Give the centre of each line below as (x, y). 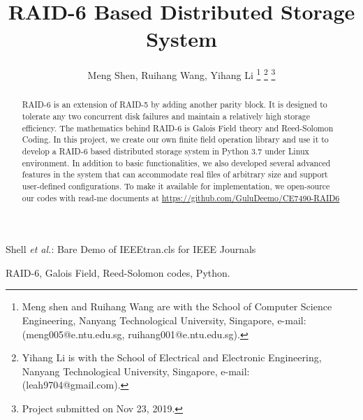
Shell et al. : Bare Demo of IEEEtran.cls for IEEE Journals (131, 249)
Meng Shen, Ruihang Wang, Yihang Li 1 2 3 (181, 74)
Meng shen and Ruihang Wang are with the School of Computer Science (177, 306)
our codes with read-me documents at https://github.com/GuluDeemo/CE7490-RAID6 (181, 197)
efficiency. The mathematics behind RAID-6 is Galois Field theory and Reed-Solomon (178, 128)
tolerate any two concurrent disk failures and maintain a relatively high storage (166, 116)
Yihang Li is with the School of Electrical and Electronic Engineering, (172, 357)
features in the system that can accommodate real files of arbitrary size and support (175, 174)
